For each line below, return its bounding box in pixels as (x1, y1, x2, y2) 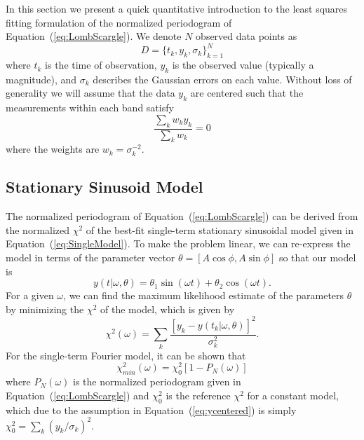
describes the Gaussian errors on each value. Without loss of (93, 71, 352, 86)
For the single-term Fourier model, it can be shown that (6, 348, 246, 362)
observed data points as (196, 29, 297, 43)
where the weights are (6, 142, 100, 156)
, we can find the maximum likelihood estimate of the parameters (63, 288, 344, 303)
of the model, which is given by (100, 301, 235, 316)
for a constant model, (247, 387, 339, 402)
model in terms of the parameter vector (6, 250, 175, 265)
